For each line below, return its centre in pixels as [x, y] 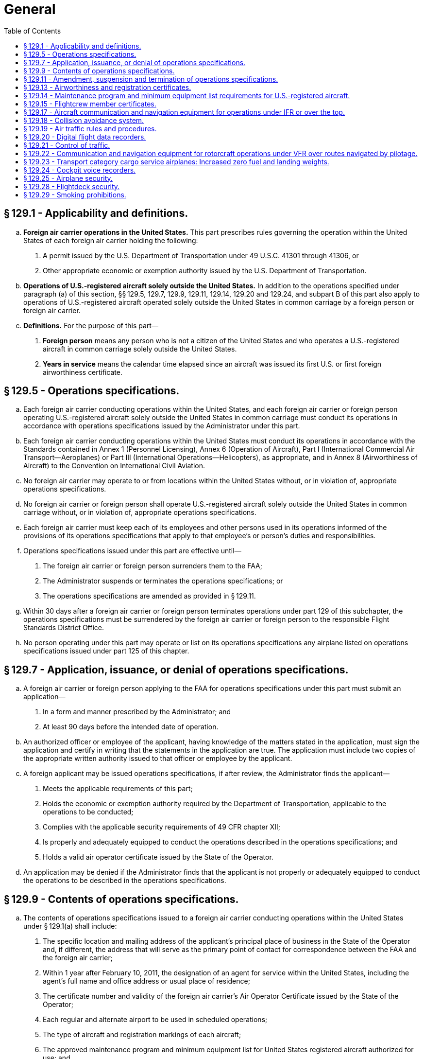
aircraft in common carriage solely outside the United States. [140, 349]
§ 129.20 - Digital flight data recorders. [85, 137]
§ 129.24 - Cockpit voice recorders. [80, 170]
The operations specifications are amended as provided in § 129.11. [149, 596]
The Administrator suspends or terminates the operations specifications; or [163, 581]
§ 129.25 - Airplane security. [68, 178]
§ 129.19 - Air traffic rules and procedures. [90, 128]
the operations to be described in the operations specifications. [125, 881]
